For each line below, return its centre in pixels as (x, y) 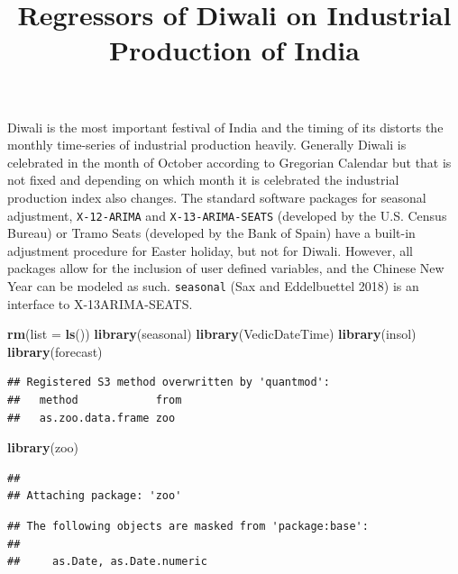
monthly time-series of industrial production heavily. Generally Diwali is (207, 145)
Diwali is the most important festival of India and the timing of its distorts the (225, 127)
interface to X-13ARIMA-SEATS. (100, 303)
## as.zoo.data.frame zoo (92, 418)
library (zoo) (43, 447)
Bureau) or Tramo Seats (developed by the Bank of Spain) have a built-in (211, 233)
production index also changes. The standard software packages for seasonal (217, 197)
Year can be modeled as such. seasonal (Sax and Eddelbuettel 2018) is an (213, 285)
